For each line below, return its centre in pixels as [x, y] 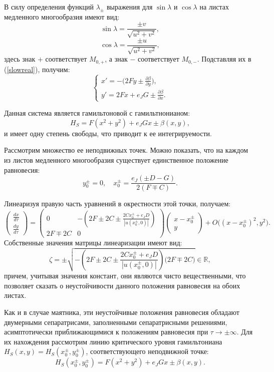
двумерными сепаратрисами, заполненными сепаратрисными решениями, [116, 322]
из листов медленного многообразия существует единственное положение [116, 159]
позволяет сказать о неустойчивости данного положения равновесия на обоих [122, 285]
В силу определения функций [49, 7]
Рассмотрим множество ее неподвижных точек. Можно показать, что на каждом [126, 150]
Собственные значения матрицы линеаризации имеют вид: [93, 242]
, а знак [116, 59]
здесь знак [20, 59]
